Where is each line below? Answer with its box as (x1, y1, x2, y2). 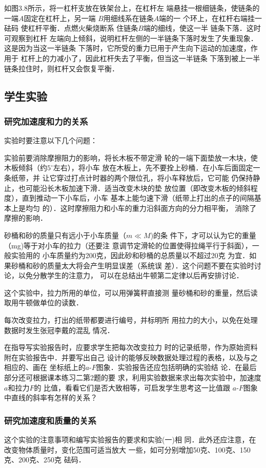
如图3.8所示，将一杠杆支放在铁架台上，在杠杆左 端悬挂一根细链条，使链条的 (4, 3, 260, 13)
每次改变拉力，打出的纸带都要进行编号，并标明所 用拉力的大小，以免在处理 (4, 315, 258, 325)
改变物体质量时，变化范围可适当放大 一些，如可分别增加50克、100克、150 (4, 444, 251, 455)
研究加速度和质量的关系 (4, 414, 96, 426)
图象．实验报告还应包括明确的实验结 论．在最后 (96, 362, 257, 373)
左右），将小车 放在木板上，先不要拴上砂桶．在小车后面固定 (53, 162, 253, 173)
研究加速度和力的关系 (4, 114, 88, 127)
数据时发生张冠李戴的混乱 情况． (4, 324, 114, 335)
